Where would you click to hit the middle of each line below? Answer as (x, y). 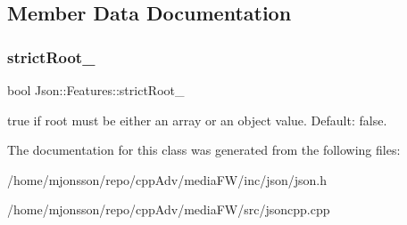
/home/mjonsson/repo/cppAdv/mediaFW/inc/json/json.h (167, 179)
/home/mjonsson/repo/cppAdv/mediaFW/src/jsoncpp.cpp (169, 209)
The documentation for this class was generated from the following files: (204, 150)
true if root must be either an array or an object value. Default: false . (197, 120)
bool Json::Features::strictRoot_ (96, 90)
